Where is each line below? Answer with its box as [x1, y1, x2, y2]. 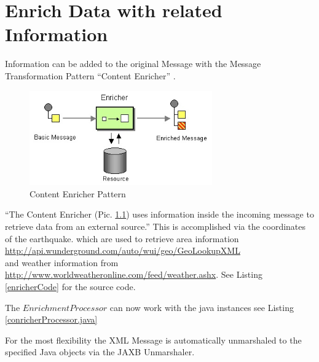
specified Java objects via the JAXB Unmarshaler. [5, 345, 195, 358]
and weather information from [5, 256, 119, 269]
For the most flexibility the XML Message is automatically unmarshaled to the [5, 333, 302, 346]
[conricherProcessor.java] [5, 313, 98, 326]
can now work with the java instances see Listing [109, 301, 294, 313]
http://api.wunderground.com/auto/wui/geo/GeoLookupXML [5, 244, 240, 257]
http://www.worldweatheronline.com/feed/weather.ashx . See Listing [5, 268, 262, 281]
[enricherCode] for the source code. [5, 280, 136, 293]
